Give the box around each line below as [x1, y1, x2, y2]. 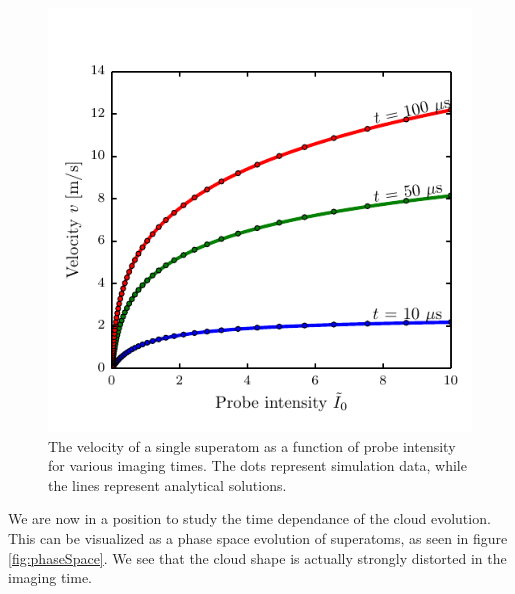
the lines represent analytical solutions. [48, 474, 287, 495]
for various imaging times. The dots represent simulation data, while [48, 455, 467, 476]
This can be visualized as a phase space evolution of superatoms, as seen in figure [8, 527, 508, 548]
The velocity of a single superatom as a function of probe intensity [48, 435, 456, 456]
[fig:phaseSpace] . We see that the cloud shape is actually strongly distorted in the [8, 547, 507, 568]
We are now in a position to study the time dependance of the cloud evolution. [8, 508, 491, 529]
